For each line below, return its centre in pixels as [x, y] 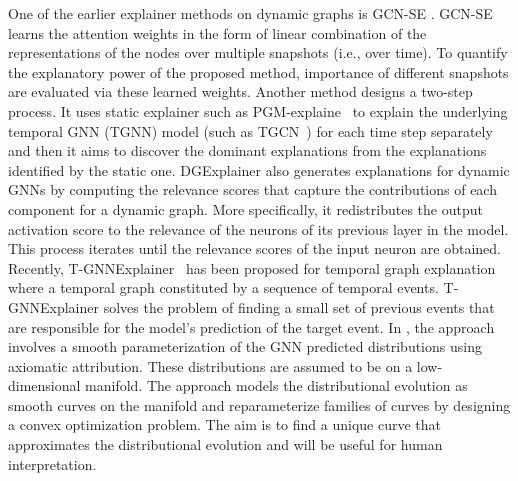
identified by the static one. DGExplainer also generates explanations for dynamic [259, 169]
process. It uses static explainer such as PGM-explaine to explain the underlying [258, 110]
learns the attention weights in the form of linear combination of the [217, 32]
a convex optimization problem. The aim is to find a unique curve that [224, 424]
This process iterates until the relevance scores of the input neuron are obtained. [255, 248]
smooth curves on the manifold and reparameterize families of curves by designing [259, 404]
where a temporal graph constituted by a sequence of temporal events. [223, 287]
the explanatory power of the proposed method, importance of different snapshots [258, 71]
